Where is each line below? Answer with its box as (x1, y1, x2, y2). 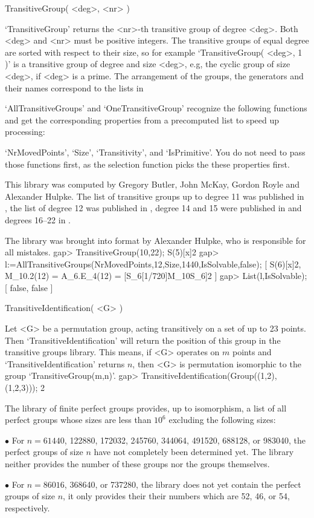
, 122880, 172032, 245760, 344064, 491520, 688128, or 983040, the (64, 433, 306, 446)
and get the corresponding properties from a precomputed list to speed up (5, 113, 280, 126)
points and (232, 346, 272, 358)
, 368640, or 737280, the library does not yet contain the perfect (64, 477, 301, 490)
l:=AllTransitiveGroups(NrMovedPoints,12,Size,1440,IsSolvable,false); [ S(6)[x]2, (5, 257, 301, 270)
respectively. (5, 501, 50, 514)
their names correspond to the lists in (5, 81, 144, 94)
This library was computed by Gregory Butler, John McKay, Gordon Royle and (5, 178, 300, 191)
